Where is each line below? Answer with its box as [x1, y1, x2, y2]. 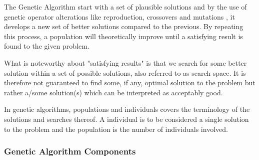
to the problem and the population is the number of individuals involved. [4, 123, 228, 134]
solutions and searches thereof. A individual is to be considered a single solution [4, 113, 249, 124]
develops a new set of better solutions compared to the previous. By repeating [4, 21, 243, 32]
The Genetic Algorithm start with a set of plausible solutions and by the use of [4, 2, 247, 12]
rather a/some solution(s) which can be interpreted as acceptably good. [4, 87, 223, 97]
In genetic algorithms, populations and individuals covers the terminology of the [4, 104, 250, 114]
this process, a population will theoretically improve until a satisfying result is [4, 31, 243, 41]
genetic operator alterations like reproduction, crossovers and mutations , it [4, 11, 235, 22]
